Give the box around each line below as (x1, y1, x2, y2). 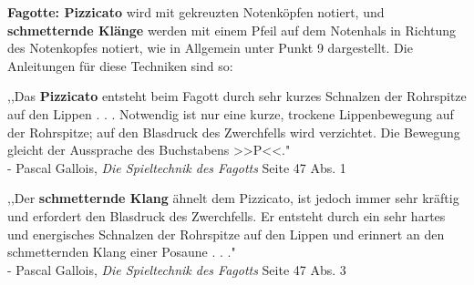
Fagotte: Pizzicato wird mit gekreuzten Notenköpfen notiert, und (7, 3, 385, 21)
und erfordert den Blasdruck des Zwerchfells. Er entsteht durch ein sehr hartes (7, 206, 446, 225)
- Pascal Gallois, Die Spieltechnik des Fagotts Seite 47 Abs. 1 (7, 158, 346, 177)
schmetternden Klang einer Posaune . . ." (7, 242, 236, 261)
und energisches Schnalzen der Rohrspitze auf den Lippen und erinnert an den (7, 224, 445, 243)
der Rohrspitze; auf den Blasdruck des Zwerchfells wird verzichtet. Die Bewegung (7, 122, 460, 141)
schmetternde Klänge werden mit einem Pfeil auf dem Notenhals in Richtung (7, 20, 456, 39)
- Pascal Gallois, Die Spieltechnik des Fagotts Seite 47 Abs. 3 (7, 260, 346, 279)
